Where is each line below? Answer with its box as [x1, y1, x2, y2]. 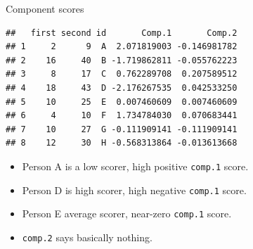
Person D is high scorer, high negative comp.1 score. [22, 182, 247, 197]
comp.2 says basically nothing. [22, 229, 153, 244]
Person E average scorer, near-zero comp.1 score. [22, 206, 232, 221]
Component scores [6, 1, 84, 15]
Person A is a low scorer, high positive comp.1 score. [22, 158, 249, 173]
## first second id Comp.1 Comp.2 [6, 27, 238, 38]
